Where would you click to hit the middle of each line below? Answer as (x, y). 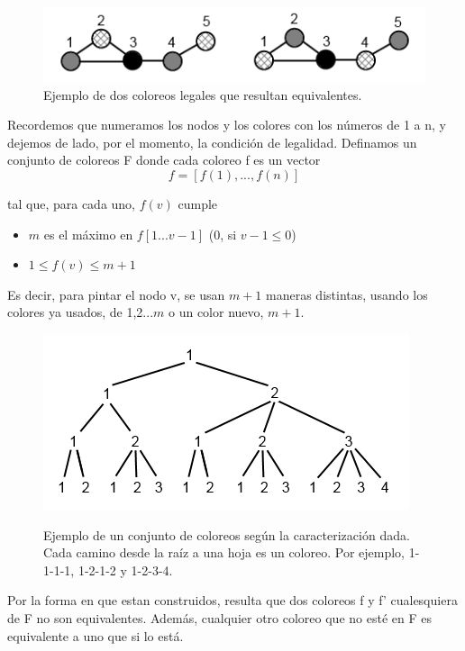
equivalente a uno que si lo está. (96, 635)
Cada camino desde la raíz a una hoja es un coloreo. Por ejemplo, (224, 552)
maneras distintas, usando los (347, 294)
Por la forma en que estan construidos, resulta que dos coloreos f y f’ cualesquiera (232, 600)
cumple (198, 204)
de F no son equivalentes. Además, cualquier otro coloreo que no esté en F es (219, 617)
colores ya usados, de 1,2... (81, 312)
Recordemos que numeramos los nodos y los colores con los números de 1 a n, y (227, 125)
